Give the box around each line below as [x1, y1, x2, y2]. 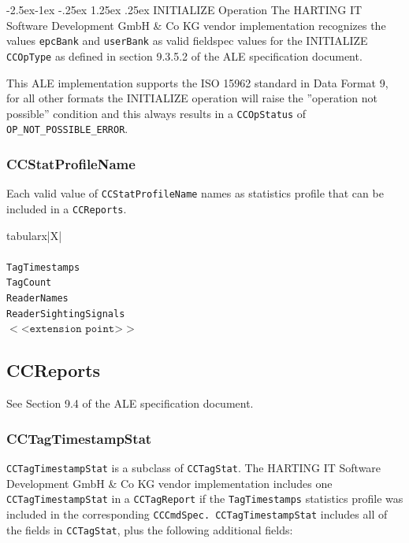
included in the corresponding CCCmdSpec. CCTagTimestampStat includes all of [6, 505, 388, 522]
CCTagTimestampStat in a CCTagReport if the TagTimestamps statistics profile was [6, 490, 403, 507]
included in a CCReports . [6, 200, 127, 216]
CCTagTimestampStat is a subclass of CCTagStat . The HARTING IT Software [6, 459, 381, 475]
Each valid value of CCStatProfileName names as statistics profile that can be [6, 185, 384, 201]
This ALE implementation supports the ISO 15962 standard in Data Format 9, [6, 74, 389, 90]
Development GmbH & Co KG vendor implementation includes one [6, 475, 333, 491]
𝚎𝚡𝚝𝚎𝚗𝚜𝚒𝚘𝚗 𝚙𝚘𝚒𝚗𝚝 [29, 323, 115, 335]
